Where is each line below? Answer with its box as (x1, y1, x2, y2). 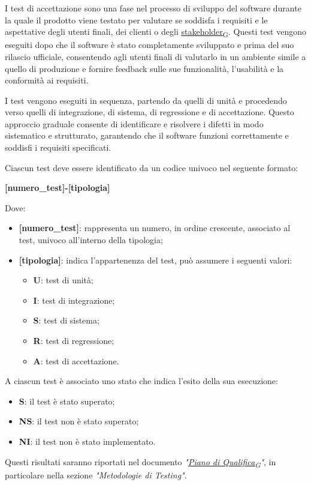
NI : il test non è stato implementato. (19, 435, 156, 447)
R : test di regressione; (33, 334, 114, 346)
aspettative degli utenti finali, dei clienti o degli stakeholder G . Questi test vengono (5, 25, 307, 39)
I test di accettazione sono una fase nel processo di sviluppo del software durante (5, 2, 301, 14)
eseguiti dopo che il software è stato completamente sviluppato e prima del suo (5, 38, 294, 51)
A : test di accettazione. (33, 354, 119, 367)
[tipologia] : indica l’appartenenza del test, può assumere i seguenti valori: (19, 253, 292, 266)
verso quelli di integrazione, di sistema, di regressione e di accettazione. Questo (5, 106, 294, 118)
